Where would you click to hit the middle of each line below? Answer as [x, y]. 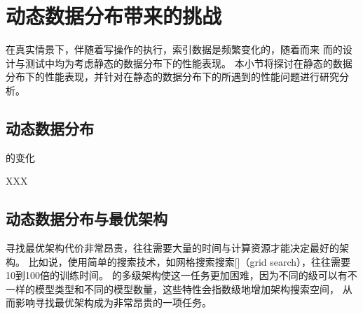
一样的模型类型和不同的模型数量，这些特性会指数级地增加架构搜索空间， [172, 288]
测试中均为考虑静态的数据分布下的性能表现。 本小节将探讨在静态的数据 [189, 63]
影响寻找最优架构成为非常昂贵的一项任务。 [113, 302]
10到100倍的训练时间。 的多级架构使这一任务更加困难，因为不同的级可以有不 [181, 275]
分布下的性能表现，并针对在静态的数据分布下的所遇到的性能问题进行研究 [172, 77]
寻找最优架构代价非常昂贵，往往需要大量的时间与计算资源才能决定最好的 [172, 248]
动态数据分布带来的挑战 [114, 16]
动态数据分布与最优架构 [87, 219]
